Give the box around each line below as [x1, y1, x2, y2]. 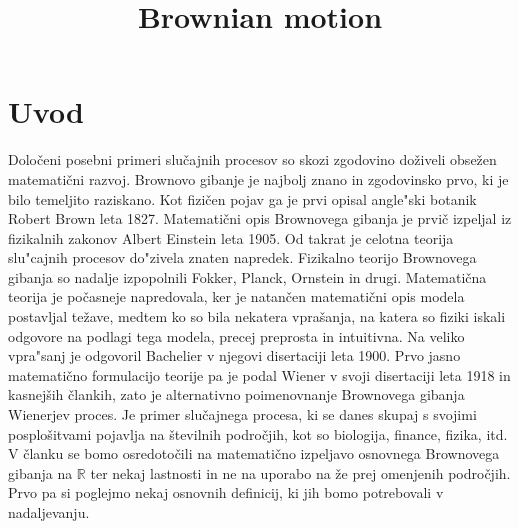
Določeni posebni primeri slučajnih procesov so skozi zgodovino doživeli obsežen [8, 149, 497, 170]
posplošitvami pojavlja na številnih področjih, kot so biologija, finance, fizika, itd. [8, 423, 508, 444]
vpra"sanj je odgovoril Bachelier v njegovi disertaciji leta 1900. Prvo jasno [8, 345, 461, 366]
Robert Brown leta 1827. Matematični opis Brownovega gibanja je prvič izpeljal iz [8, 208, 512, 229]
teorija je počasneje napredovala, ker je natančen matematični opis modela [8, 286, 465, 307]
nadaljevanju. [8, 502, 90, 522]
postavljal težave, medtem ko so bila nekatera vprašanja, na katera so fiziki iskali [8, 306, 506, 327]
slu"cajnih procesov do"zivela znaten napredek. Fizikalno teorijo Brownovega [8, 247, 477, 268]
